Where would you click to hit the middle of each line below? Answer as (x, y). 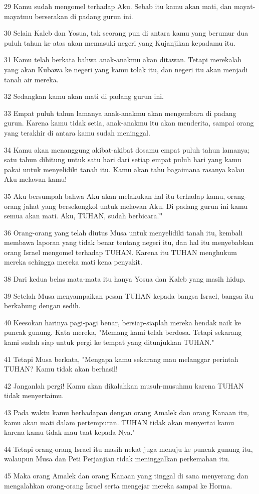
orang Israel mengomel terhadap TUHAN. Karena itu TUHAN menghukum (120, 252)
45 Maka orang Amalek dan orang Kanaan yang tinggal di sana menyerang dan (126, 475)
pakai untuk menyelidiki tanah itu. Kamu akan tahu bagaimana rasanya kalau (124, 169)
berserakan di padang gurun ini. (84, 16)
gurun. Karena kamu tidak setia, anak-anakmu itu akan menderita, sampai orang (129, 123)
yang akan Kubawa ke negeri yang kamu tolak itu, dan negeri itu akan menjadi (126, 69)
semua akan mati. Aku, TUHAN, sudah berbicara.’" (83, 216)
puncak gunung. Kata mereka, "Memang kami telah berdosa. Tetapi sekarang (123, 332)
